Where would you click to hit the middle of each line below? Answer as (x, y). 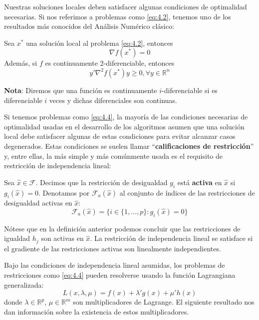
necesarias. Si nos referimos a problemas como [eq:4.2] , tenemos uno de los (118, 16)
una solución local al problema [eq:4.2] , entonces (100, 43)
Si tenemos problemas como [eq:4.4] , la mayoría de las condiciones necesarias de (126, 117)
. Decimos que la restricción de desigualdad (102, 182)
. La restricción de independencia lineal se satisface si (171, 238)
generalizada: (24, 284)
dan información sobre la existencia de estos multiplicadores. (97, 311)
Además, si (21, 63)
